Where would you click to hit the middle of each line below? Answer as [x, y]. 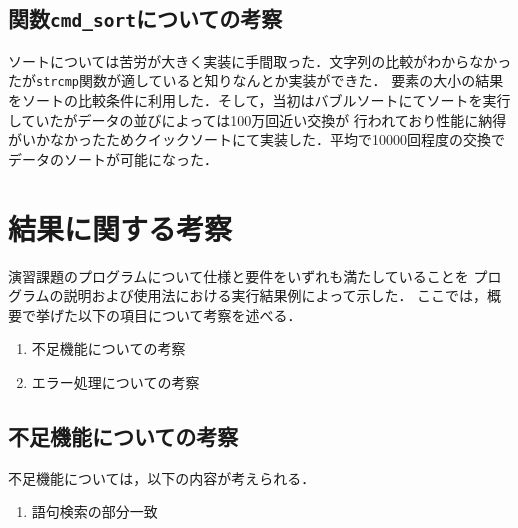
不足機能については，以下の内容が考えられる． [162, 477]
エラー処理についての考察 [115, 381]
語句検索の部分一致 [94, 511]
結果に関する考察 [120, 227]
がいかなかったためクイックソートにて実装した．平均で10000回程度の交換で [256, 139]
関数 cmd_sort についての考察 [145, 18]
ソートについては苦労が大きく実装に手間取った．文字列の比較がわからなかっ [260, 60]
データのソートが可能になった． [113, 158]
